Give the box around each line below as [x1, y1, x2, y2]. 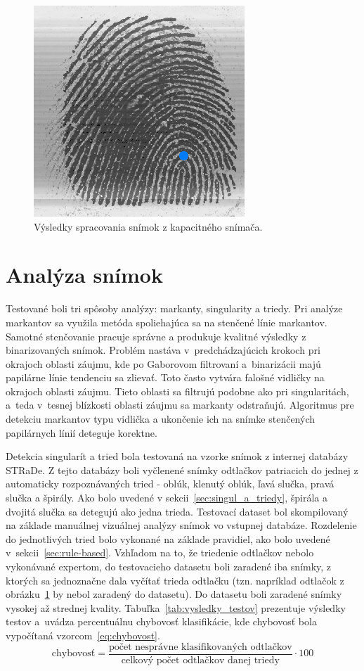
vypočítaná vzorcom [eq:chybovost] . [6, 627, 160, 642]
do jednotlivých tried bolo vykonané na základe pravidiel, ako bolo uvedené [6, 531, 330, 546]
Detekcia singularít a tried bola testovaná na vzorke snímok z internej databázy [6, 449, 349, 464]
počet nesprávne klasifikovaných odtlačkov [108, 641, 292, 652]
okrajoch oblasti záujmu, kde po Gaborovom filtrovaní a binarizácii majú [6, 356, 321, 371]
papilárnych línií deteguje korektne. [6, 425, 157, 440]
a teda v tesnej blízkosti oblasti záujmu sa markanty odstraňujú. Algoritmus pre [6, 397, 354, 412]
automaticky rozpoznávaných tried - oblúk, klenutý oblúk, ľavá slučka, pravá [6, 476, 334, 491]
